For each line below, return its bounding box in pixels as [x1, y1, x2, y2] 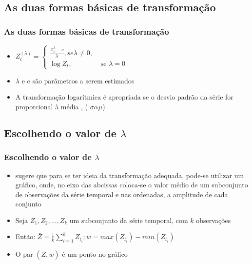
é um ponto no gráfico [62, 249, 128, 259]
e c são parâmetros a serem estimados [21, 75, 135, 85]
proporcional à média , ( [15, 101, 88, 111]
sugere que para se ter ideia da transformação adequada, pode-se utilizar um [15, 170, 244, 180]
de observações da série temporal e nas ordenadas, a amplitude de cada [15, 189, 228, 199]
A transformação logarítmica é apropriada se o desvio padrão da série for [15, 92, 233, 102]
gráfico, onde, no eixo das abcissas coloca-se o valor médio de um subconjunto [15, 180, 248, 190]
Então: [15, 231, 36, 242]
